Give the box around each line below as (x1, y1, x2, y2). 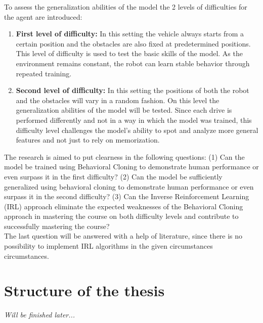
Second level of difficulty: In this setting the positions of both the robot (16, 85, 249, 96)
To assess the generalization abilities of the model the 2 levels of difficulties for (4, 2, 247, 12)
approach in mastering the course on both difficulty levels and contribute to (4, 211, 239, 221)
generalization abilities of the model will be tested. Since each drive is (16, 105, 232, 115)
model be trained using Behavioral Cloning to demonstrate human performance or (4, 161, 259, 172)
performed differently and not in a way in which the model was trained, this (16, 114, 252, 125)
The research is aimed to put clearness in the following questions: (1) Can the (4, 151, 245, 162)
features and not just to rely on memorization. (16, 134, 160, 145)
